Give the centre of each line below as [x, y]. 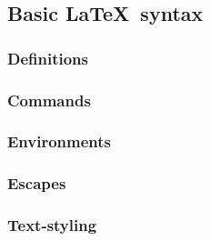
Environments [60, 141]
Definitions [48, 58]
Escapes [37, 183]
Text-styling [52, 225]
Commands [49, 100]
